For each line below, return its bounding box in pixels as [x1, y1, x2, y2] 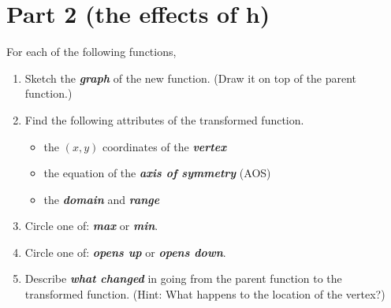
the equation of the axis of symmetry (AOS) [43, 165, 271, 181]
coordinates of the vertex [102, 138, 227, 154]
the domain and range [43, 191, 160, 207]
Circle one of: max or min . [24, 217, 158, 234]
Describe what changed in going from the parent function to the [24, 270, 342, 287]
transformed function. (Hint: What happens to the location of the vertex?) [24, 286, 385, 302]
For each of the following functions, [6, 43, 177, 60]
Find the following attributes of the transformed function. [24, 111, 304, 128]
